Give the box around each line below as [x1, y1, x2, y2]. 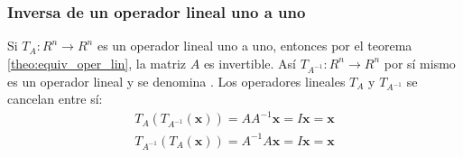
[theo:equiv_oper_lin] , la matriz [7, 53, 187, 72]
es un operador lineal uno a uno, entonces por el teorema [97, 36, 412, 55]
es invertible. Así [203, 53, 296, 72]
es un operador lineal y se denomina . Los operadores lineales [7, 71, 346, 90]
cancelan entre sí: [7, 89, 103, 108]
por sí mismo [384, 53, 456, 72]
